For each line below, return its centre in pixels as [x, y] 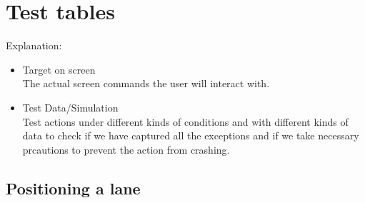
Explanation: [34, 45]
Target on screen [59, 69]
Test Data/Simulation [70, 107]
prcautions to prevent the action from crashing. [126, 149]
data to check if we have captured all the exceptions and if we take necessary [191, 135]
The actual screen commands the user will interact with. [146, 83]
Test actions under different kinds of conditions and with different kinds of [185, 121]
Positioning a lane [73, 188]
